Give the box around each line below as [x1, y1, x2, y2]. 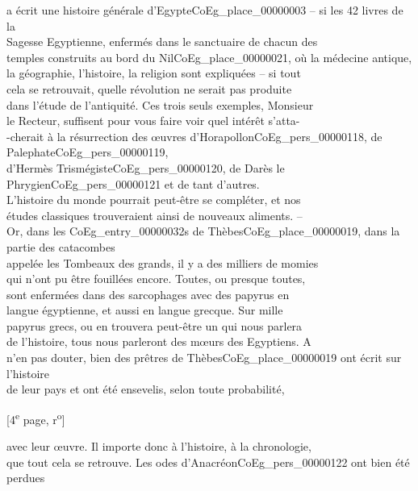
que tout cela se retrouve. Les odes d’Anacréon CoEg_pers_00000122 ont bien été [6, 453, 410, 470]
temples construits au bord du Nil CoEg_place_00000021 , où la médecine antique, [6, 48, 412, 65]
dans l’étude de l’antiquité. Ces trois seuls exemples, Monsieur [6, 96, 314, 113]
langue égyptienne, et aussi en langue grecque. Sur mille [6, 302, 283, 318]
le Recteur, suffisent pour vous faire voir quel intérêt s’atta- [6, 112, 300, 129]
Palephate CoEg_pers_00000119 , [6, 144, 169, 160]
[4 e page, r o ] [6, 408, 65, 427]
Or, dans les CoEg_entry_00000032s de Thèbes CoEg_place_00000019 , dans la [6, 223, 400, 239]
